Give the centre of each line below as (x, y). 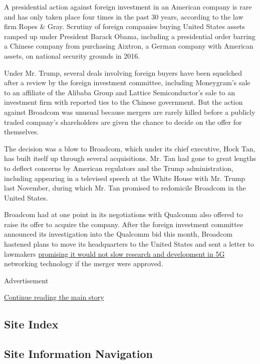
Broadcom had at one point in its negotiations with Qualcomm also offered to (123, 214)
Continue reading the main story (54, 297)
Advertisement (26, 280)
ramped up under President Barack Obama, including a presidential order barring (130, 36)
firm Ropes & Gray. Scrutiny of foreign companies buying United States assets (124, 26)
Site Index (31, 324)
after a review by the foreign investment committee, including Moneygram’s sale (127, 82)
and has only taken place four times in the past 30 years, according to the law (124, 16)
